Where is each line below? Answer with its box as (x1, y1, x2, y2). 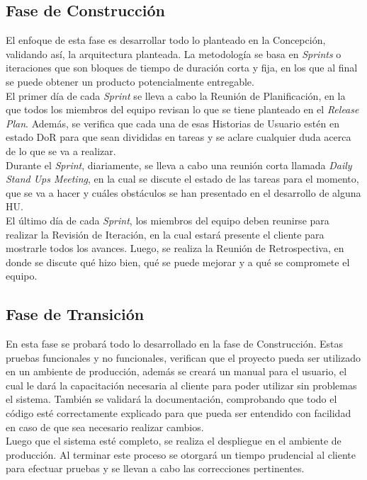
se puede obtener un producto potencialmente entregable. (6, 74, 254, 88)
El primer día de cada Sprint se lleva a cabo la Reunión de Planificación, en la (6, 88, 346, 103)
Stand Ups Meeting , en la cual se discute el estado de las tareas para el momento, (6, 171, 359, 186)
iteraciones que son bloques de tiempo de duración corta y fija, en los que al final (6, 60, 358, 75)
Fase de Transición (6, 303, 145, 325)
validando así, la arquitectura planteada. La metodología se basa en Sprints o (6, 46, 341, 61)
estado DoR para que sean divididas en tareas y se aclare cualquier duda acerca (6, 130, 351, 144)
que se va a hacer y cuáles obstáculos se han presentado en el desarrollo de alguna (6, 185, 361, 200)
